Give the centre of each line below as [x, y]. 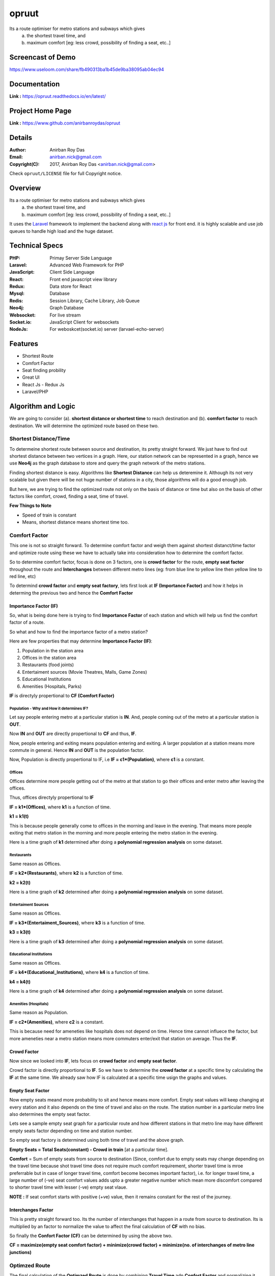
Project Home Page [40, 111]
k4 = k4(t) [20, 981]
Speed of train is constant [49, 515]
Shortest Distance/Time [40, 439]
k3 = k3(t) [20, 932]
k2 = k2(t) [20, 882]
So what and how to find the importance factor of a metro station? [79, 632]
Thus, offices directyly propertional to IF [52, 797]
